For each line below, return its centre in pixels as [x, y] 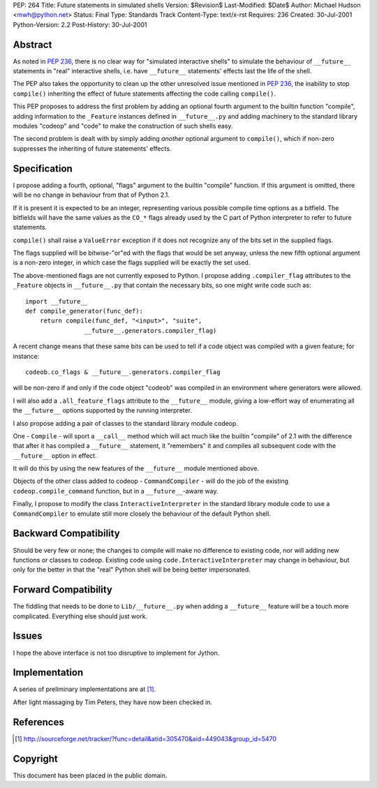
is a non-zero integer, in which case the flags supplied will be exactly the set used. [132, 262]
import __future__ [57, 301]
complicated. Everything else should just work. [80, 616]
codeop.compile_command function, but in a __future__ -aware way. [116, 491]
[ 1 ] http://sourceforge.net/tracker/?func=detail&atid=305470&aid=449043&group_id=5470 [146, 738]
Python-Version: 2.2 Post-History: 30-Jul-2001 [80, 24]
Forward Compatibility [63, 590]
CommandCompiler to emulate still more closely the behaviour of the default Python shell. [142, 514]
